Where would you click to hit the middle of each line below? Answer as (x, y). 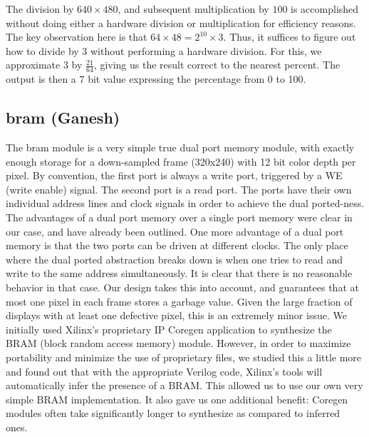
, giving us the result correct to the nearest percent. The (217, 65)
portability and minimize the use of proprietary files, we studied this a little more (184, 357)
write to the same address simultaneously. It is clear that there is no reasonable (179, 273)
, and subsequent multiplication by (193, 9)
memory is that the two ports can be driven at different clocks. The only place (177, 245)
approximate (33, 65)
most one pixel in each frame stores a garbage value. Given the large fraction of (179, 301)
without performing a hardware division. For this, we (206, 50)
